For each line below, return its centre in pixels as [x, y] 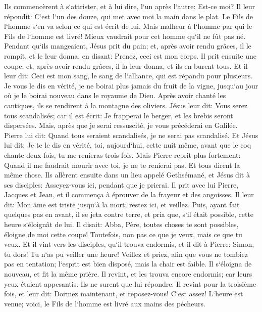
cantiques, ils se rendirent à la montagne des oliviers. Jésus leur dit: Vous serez [126, 105]
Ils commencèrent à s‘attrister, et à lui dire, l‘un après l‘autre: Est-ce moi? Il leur [130, 6]
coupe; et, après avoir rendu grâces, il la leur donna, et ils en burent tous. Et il [126, 65]
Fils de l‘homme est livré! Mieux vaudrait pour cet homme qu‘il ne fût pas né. [125, 36]
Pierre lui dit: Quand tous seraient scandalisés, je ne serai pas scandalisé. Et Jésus [131, 135]
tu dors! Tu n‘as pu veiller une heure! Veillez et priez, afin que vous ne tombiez [126, 254]
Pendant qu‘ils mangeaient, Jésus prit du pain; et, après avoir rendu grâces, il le [128, 46]
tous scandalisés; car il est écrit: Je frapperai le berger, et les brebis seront [119, 115]
